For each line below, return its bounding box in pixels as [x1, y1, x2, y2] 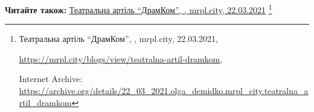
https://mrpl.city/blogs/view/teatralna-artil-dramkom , [19, 52, 223, 65]
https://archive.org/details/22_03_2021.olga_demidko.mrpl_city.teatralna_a [19, 84, 309, 97]
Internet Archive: [19, 72, 83, 85]
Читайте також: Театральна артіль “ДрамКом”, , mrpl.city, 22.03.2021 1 [5, 2, 272, 16]
